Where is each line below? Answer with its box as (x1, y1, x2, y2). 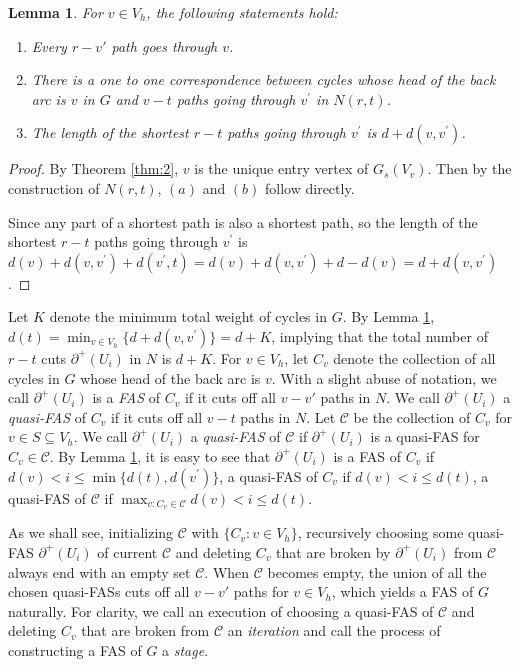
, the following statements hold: (146, 2, 338, 22)
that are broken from (81, 620, 210, 641)
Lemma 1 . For (8, 2, 103, 22)
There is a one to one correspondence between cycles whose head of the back (31, 69, 496, 90)
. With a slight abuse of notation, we (271, 367, 497, 388)
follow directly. (265, 177, 355, 198)
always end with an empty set (8, 561, 191, 582)
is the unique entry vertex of (194, 158, 369, 179)
